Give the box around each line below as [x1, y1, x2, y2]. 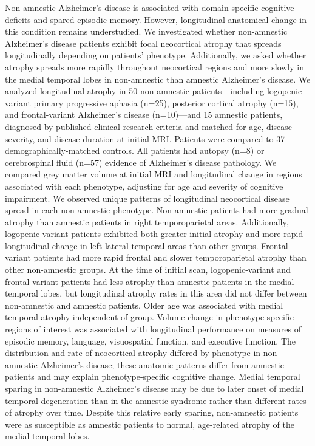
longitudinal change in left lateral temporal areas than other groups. [5, 239, 259, 252]
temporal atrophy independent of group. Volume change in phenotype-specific [5, 310, 294, 323]
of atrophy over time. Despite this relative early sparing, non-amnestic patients [5, 406, 299, 419]
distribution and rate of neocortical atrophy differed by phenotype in [5, 346, 261, 359]
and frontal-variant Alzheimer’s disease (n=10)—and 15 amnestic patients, [5, 108, 283, 121]
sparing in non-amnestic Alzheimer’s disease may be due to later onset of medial [5, 382, 304, 394]
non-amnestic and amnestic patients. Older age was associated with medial [5, 298, 283, 311]
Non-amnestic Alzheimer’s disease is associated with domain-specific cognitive [5, 1, 294, 13]
